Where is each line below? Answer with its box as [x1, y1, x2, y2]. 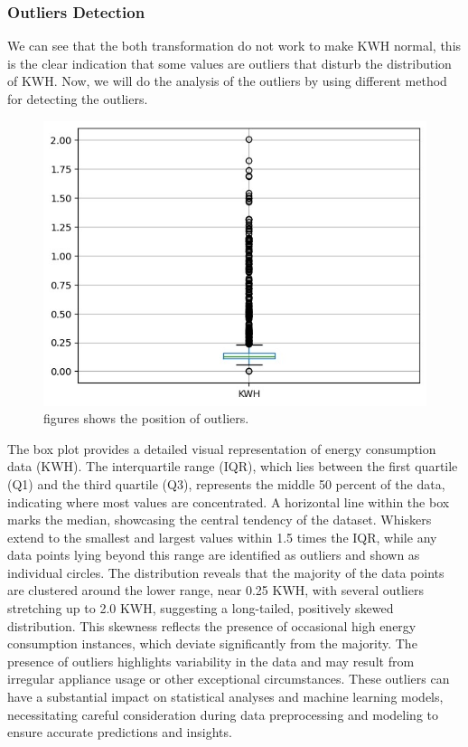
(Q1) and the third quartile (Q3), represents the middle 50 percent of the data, [7, 474, 445, 493]
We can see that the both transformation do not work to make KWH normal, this [7, 36, 462, 55]
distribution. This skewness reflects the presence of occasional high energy [7, 616, 417, 635]
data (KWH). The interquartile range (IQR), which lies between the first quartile [7, 457, 458, 476]
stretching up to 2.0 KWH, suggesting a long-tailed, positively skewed [7, 599, 394, 618]
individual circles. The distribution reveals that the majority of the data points [7, 563, 445, 582]
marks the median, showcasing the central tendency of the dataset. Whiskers [7, 510, 432, 529]
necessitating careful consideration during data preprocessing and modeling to [7, 704, 439, 723]
